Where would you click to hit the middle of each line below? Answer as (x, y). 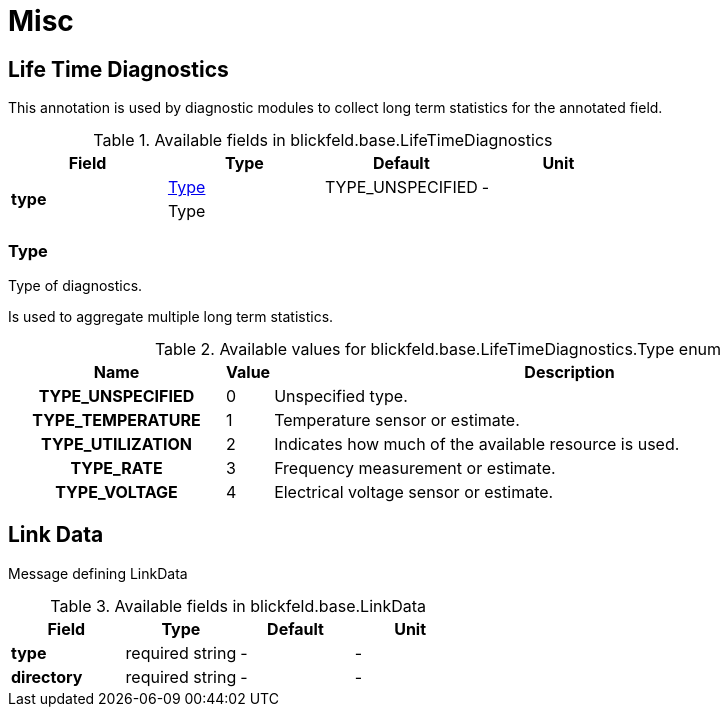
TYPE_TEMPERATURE (116, 419)
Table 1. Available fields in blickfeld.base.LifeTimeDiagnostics (323, 140)
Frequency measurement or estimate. (415, 467)
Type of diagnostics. (75, 285)
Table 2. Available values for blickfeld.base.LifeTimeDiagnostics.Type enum (438, 348)
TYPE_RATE (116, 467)
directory (47, 676)
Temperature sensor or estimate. (397, 419)
